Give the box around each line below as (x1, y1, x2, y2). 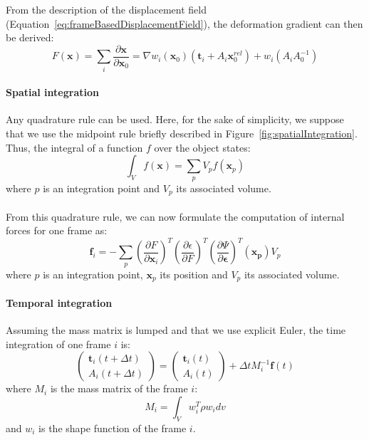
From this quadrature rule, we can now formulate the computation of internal (6, 209, 345, 224)
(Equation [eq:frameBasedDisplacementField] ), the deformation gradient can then (6, 16, 363, 31)
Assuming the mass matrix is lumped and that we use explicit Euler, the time (6, 322, 346, 337)
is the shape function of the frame (38, 420, 187, 435)
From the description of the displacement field (6, 2, 207, 16)
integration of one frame (6, 336, 111, 351)
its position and (160, 266, 228, 281)
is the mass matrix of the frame (50, 381, 188, 396)
